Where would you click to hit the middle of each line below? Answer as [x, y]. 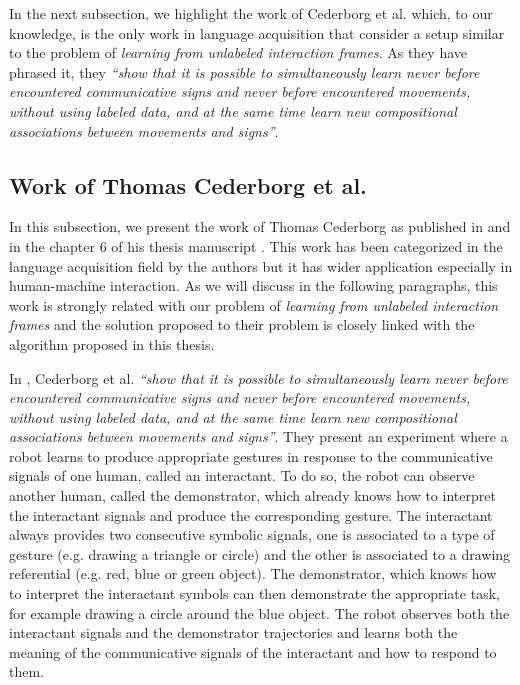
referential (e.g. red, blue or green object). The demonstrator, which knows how [253, 573]
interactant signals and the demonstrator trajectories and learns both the [233, 632]
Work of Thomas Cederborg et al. [188, 184]
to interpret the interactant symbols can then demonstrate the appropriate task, [254, 593]
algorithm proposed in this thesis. [112, 343]
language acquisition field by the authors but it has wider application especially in [261, 265]
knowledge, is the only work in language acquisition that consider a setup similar [257, 32]
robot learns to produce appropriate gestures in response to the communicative [251, 455]
